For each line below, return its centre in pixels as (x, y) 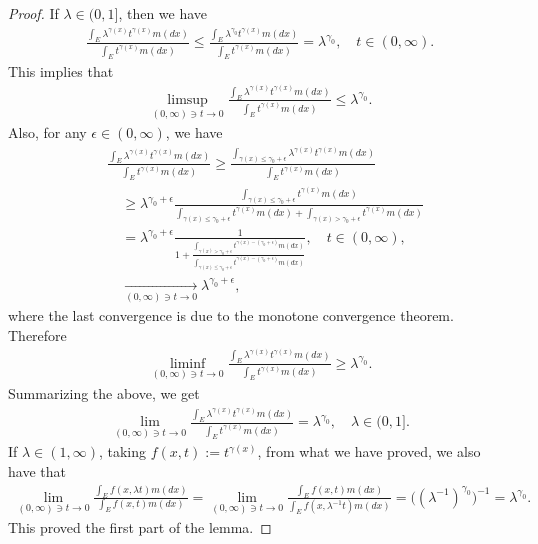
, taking (122, 451)
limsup (187, 99)
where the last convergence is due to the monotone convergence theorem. (231, 314)
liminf (187, 363)
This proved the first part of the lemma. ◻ (140, 527)
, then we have (163, 13)
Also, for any (47, 132)
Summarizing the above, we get (104, 392)
